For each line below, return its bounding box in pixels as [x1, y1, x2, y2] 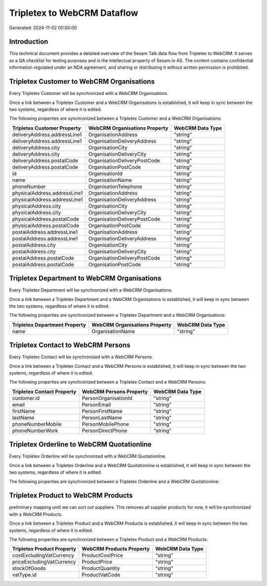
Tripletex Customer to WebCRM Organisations [9, 77, 155, 86]
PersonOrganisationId [82, 394, 133, 401]
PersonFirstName [82, 407, 123, 414]
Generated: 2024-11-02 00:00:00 [9, 25, 77, 31]
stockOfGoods [12, 565, 46, 572]
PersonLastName [82, 414, 122, 421]
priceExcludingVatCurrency [12, 558, 76, 565]
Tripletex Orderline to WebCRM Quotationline [9, 440, 152, 449]
